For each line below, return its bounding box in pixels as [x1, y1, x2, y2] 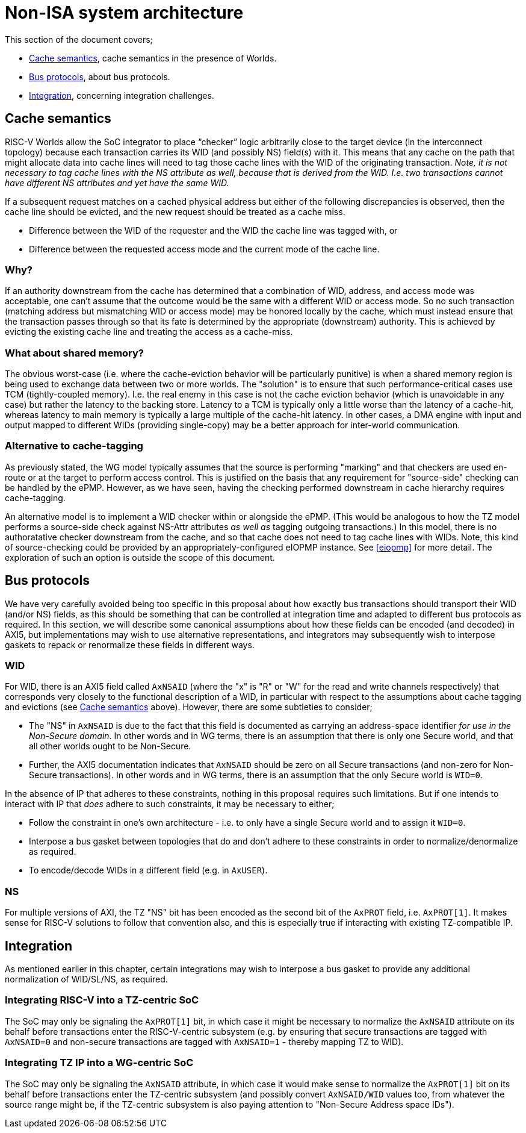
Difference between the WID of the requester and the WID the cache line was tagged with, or [29, 225, 398, 236]
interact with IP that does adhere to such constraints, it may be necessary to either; [5, 799, 335, 810]
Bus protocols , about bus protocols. [29, 71, 170, 82]
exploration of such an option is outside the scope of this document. [5, 552, 275, 563]
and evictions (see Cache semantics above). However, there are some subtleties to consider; [5, 702, 373, 713]
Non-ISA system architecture [5, 2, 244, 23]
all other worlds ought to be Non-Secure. [29, 741, 191, 752]
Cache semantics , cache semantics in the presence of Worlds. [29, 52, 277, 63]
